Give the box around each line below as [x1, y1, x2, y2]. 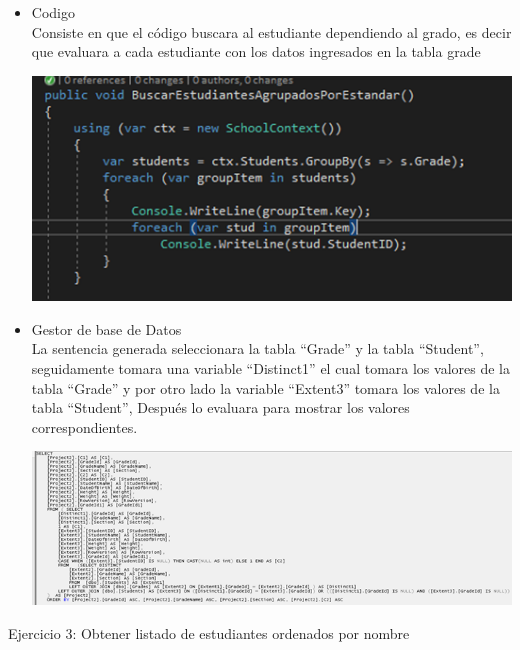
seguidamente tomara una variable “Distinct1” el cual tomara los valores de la [31, 358, 510, 379]
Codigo [31, 2, 75, 22]
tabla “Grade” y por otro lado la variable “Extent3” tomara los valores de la [31, 377, 500, 398]
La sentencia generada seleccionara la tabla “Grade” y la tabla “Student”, [31, 338, 484, 359]
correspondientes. [31, 416, 138, 437]
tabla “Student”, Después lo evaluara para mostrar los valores [31, 397, 410, 418]
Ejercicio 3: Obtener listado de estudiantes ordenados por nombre [8, 622, 410, 643]
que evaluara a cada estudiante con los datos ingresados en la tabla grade [31, 41, 481, 62]
